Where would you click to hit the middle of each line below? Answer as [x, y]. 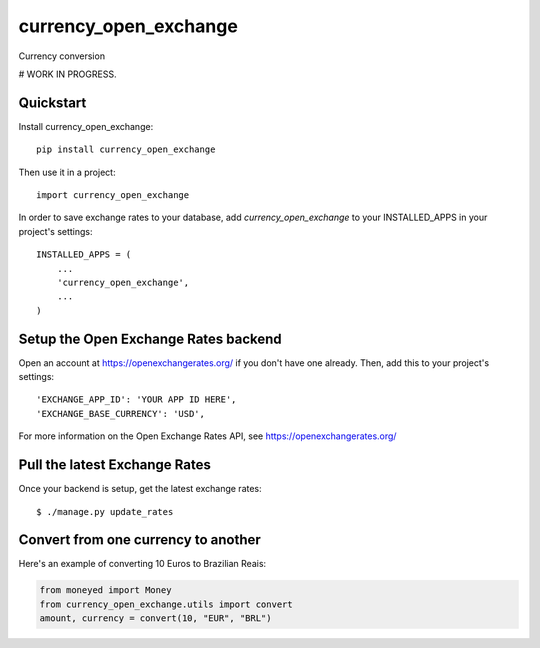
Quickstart [52, 102]
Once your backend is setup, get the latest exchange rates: [140, 489]
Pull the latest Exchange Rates [115, 465]
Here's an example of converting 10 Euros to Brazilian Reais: [142, 564]
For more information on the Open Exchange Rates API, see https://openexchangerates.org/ [207, 436]
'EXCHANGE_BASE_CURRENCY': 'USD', [120, 413]
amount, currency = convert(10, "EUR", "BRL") [155, 618]
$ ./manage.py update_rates [105, 511]
